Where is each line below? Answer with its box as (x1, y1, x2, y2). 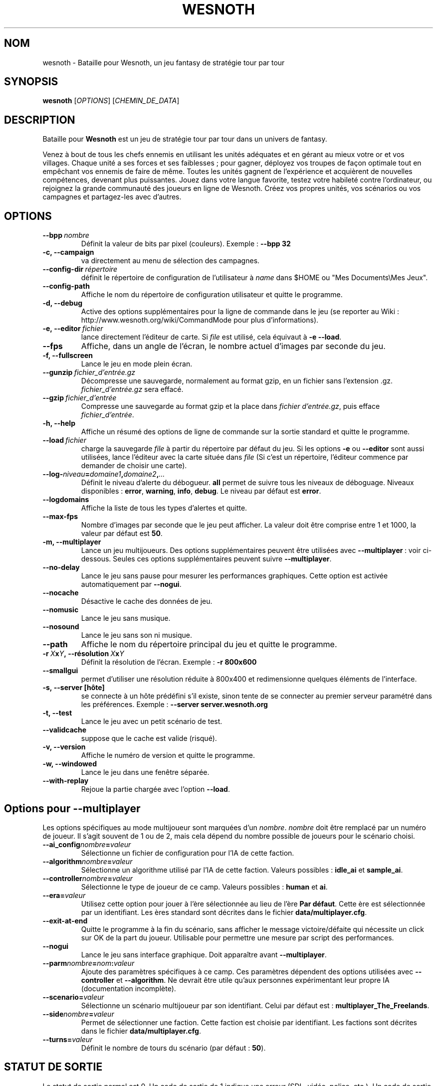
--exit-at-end (42, 916, 88, 925)
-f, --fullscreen (42, 351, 93, 360)
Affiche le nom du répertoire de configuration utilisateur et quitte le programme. (81, 290, 343, 299)
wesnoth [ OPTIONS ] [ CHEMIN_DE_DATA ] (42, 96, 180, 105)
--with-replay (42, 776, 89, 785)
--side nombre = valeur (42, 1009, 114, 1018)
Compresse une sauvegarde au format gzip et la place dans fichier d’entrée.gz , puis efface (81, 402, 380, 411)
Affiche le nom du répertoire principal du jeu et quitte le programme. (81, 639, 337, 650)
